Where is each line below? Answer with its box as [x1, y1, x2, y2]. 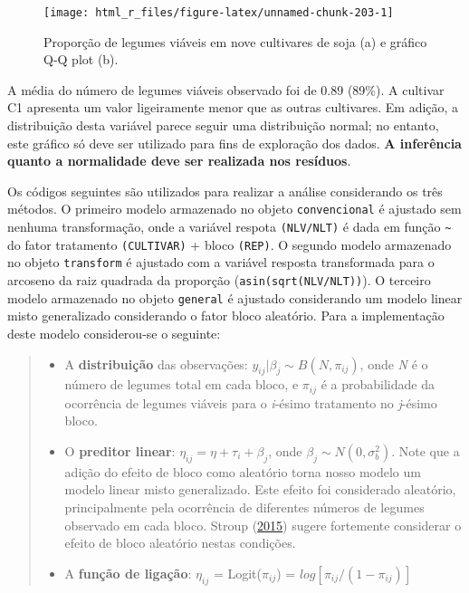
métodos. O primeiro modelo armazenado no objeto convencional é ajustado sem [7, 199, 462, 218]
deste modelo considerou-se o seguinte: [7, 323, 221, 342]
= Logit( [213, 563, 262, 582]
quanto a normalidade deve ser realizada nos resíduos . [7, 151, 351, 170]
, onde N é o [359, 354, 428, 373]
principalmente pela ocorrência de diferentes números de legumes [64, 497, 425, 516]
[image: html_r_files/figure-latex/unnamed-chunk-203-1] [43, 6, 394, 19]
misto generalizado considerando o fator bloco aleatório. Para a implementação [7, 306, 445, 325]
